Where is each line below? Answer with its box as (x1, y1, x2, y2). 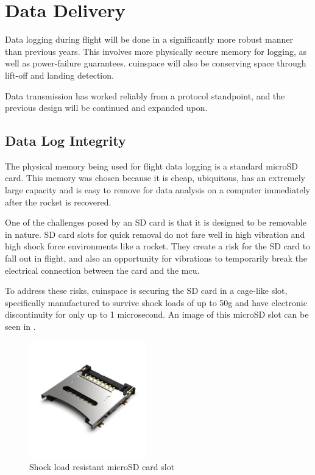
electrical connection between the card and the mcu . (5, 263, 200, 276)
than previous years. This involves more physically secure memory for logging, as (5, 45, 307, 57)
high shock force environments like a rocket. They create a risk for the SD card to (5, 240, 311, 252)
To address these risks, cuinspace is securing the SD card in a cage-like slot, (5, 284, 288, 297)
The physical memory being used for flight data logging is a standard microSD (5, 159, 298, 172)
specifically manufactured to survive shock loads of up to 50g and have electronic (5, 296, 307, 309)
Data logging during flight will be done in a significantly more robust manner (5, 33, 294, 46)
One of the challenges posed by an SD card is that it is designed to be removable (5, 216, 306, 229)
